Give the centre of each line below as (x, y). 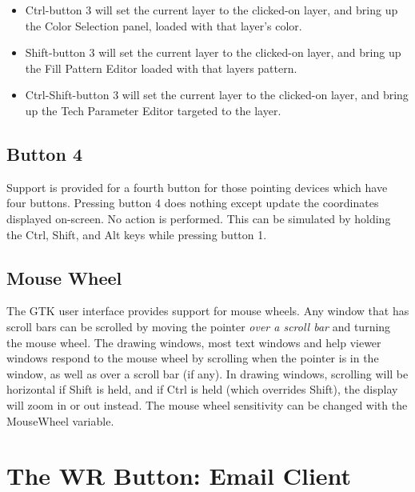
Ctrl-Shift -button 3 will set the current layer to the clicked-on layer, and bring (217, 95)
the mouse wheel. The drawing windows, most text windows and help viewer (194, 342)
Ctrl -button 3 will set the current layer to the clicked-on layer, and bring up (211, 10)
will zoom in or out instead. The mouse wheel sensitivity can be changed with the (207, 404)
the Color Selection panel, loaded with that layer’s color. (164, 25)
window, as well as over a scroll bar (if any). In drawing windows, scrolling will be (207, 373)
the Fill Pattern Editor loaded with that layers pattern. (161, 68)
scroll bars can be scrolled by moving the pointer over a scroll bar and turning (199, 326)
